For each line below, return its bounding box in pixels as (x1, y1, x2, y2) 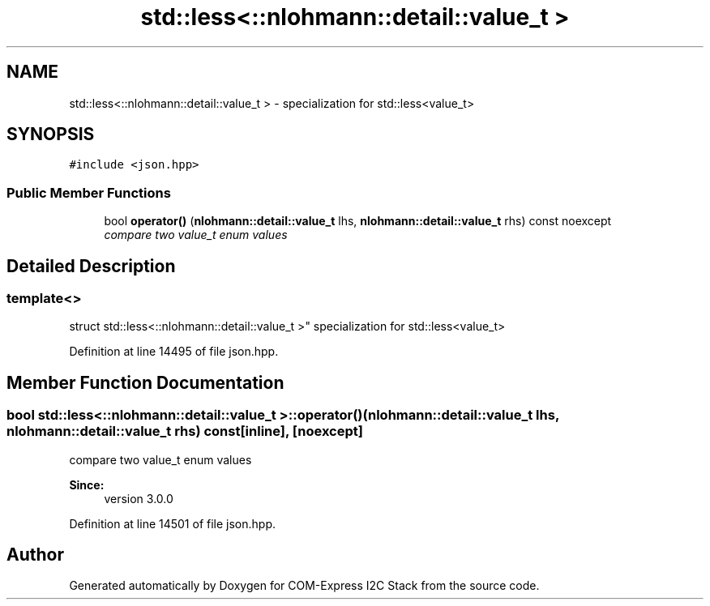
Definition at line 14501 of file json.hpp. (69, 516, 276, 531)
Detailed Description (6, 255, 176, 276)
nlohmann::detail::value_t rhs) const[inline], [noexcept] (6, 423, 363, 440)
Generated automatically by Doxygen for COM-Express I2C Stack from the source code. (69, 578, 540, 593)
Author (6, 544, 64, 565)
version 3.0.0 (104, 491, 173, 506)
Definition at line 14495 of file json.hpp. (69, 344, 279, 359)
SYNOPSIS (6, 124, 95, 145)
